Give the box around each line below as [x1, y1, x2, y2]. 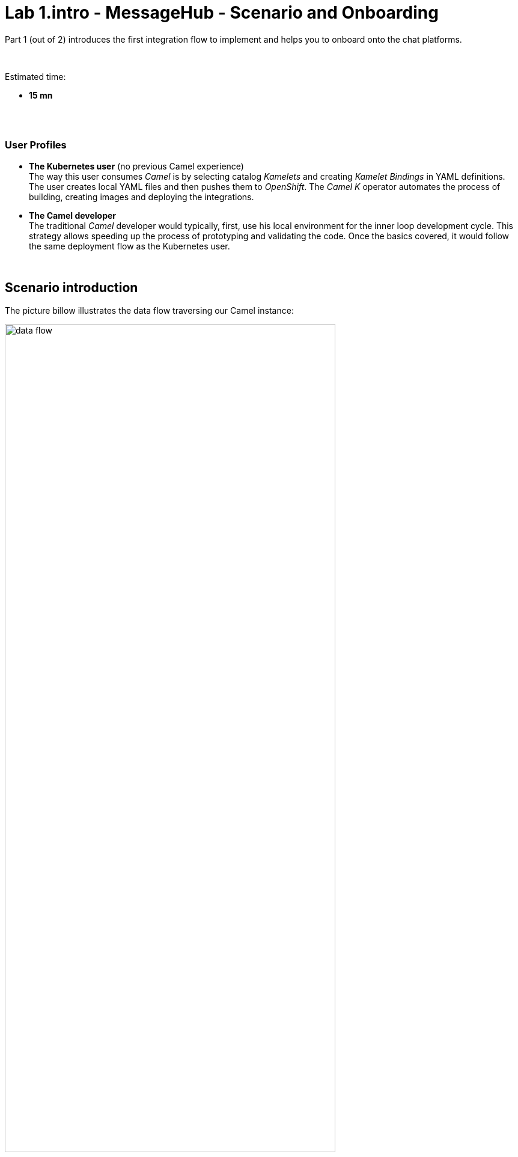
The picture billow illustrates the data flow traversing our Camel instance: [5, 305, 294, 316]
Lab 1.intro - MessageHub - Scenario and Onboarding [5, 2, 439, 23]
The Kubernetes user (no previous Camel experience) [29, 160, 244, 171]
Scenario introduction [5, 279, 138, 295]
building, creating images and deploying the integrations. [29, 191, 254, 202]
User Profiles [5, 139, 67, 151]
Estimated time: [5, 71, 66, 82]
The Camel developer [29, 210, 117, 221]
